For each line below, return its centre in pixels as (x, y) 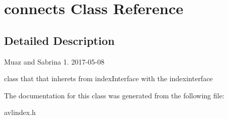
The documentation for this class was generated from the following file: (114, 95)
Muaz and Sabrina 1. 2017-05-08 (54, 61)
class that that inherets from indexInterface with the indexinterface (108, 78)
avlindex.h (20, 112)
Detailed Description (60, 40)
